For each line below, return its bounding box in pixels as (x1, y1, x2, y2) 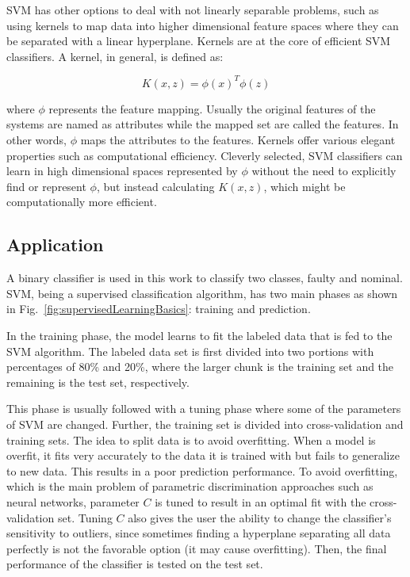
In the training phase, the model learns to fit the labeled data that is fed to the (6, 327, 393, 344)
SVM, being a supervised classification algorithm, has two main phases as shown (6, 285, 398, 301)
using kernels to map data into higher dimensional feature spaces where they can (6, 17, 399, 33)
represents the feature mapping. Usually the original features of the (48, 100, 376, 117)
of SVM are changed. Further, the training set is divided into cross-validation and (6, 415, 404, 432)
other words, (6, 132, 67, 148)
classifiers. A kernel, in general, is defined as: (6, 48, 224, 64)
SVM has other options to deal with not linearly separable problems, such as (6, 2, 379, 17)
